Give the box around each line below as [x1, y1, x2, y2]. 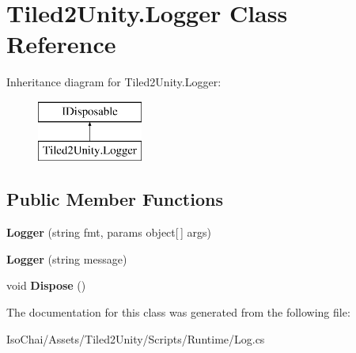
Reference [6, 28, 116, 60]
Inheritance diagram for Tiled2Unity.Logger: [6, 74, 222, 90]
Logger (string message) [6, 250, 127, 267]
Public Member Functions [6, 187, 223, 211]
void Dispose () [6, 277, 86, 294]
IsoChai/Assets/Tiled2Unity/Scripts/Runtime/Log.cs [6, 330, 265, 347]
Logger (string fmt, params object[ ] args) [6, 224, 211, 241]
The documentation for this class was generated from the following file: [6, 304, 350, 321]
